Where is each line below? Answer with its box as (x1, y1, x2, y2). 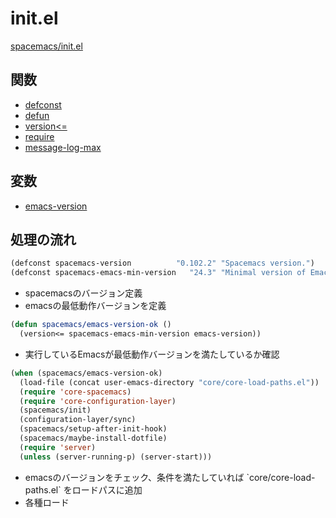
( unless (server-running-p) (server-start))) (19, 452, 213, 462)
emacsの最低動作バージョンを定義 (24, 300, 167, 312)
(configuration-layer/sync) (19, 415, 137, 425)
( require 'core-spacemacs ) (19, 387, 132, 397)
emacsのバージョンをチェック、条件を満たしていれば (24, 471, 245, 483)
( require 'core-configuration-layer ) (19, 396, 177, 406)
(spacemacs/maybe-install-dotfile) (19, 433, 168, 443)
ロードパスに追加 (71, 483, 143, 496)
